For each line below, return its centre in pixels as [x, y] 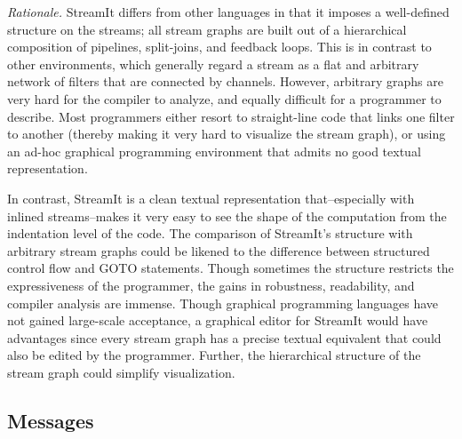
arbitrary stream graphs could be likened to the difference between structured [219, 250]
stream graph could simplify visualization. [121, 372]
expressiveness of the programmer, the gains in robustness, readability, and [211, 285]
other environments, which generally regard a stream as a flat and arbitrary [213, 64]
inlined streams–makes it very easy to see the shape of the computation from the [227, 216]
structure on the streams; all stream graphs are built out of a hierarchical [207, 29]
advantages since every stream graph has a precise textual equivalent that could [224, 337]
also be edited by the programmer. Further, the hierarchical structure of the [214, 355]
